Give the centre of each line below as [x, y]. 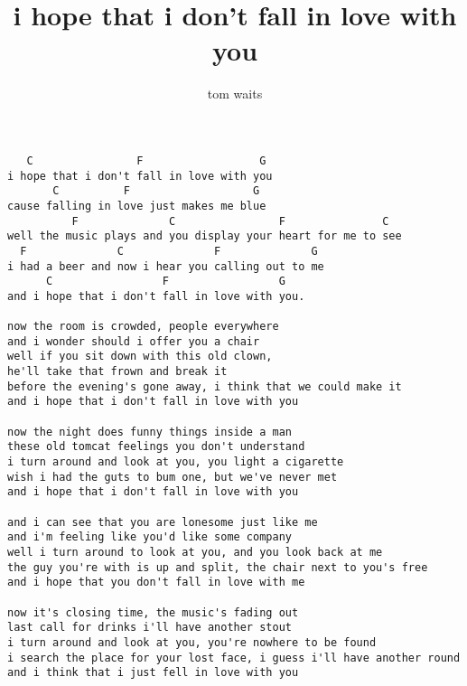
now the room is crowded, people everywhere [143, 327]
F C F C [230, 221]
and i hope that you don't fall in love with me [156, 583]
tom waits [235, 94]
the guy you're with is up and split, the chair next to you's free [218, 567]
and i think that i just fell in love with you [153, 673]
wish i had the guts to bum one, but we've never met [173, 477]
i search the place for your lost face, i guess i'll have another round [234, 658]
